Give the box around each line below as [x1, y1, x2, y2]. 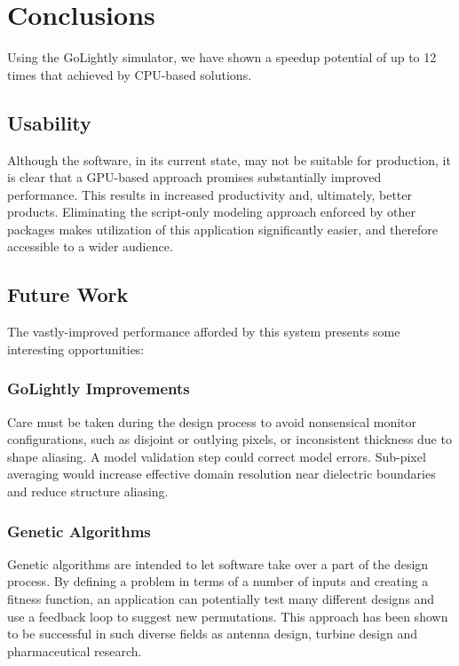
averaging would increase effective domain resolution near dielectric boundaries [7, 464, 436, 483]
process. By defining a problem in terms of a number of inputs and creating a [7, 572, 429, 591]
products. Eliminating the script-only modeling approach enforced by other [7, 202, 415, 221]
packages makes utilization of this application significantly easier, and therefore [7, 219, 439, 238]
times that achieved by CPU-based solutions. [7, 65, 252, 83]
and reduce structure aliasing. [7, 482, 169, 501]
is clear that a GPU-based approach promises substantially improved [7, 168, 382, 186]
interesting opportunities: [7, 339, 145, 358]
